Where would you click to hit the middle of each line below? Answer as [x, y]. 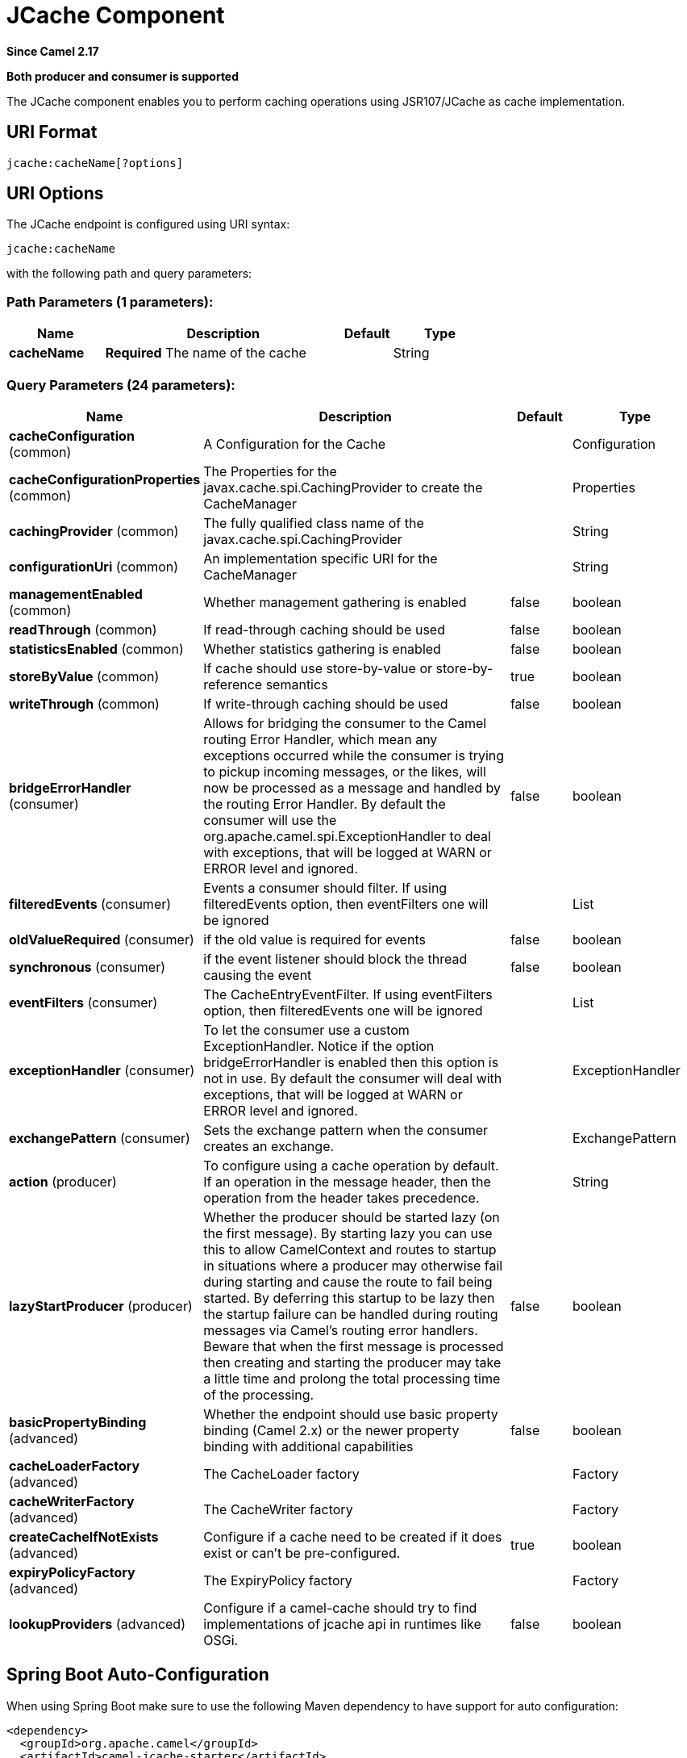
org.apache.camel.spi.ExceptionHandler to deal [347, 836]
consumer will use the [270, 820]
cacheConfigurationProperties [105, 479]
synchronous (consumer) [87, 967]
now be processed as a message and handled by [352, 787]
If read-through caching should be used [324, 629]
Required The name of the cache [206, 353]
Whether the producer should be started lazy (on [352, 1217]
